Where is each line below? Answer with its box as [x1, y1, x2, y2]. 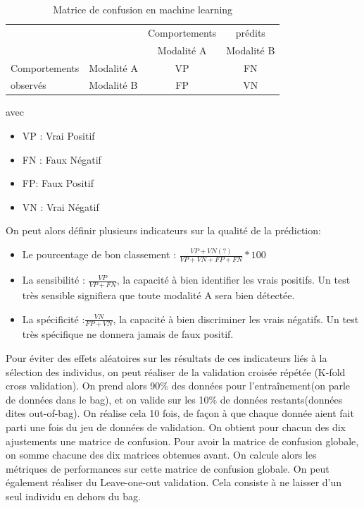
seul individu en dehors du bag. [6, 488, 141, 503]
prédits [235, 25, 265, 40]
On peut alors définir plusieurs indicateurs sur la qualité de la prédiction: [6, 223, 321, 238]
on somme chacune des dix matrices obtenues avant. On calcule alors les [6, 447, 317, 462]
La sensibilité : [22, 272, 85, 287]
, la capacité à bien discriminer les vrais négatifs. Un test [113, 311, 359, 326]
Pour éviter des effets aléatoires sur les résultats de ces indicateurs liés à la [6, 351, 327, 365]
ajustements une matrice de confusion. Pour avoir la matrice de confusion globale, [6, 433, 359, 448]
